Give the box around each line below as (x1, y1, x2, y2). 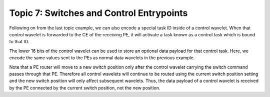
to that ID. (9, 39, 29, 45)
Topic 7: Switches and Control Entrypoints (9, 7, 188, 18)
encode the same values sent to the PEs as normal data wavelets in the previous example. (9, 55, 195, 61)
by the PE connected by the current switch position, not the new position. (9, 85, 160, 91)
